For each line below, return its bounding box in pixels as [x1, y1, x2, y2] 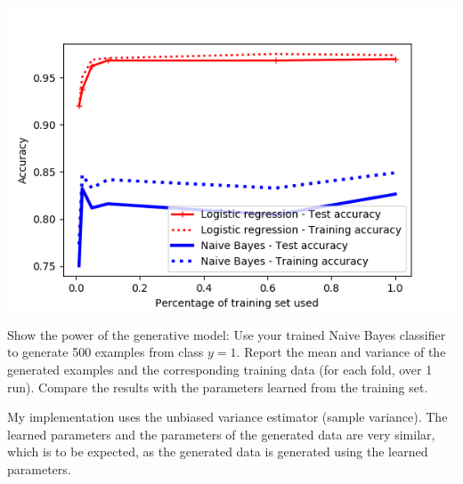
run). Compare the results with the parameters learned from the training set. [7, 377, 428, 396]
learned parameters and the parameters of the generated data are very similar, [7, 424, 435, 443]
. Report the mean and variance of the [236, 343, 446, 361]
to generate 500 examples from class [7, 343, 204, 361]
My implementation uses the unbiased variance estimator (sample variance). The [7, 407, 448, 426]
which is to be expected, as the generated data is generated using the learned [7, 442, 428, 461]
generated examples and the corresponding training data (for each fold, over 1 [7, 359, 433, 378]
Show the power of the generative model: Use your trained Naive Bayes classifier [7, 325, 446, 343]
